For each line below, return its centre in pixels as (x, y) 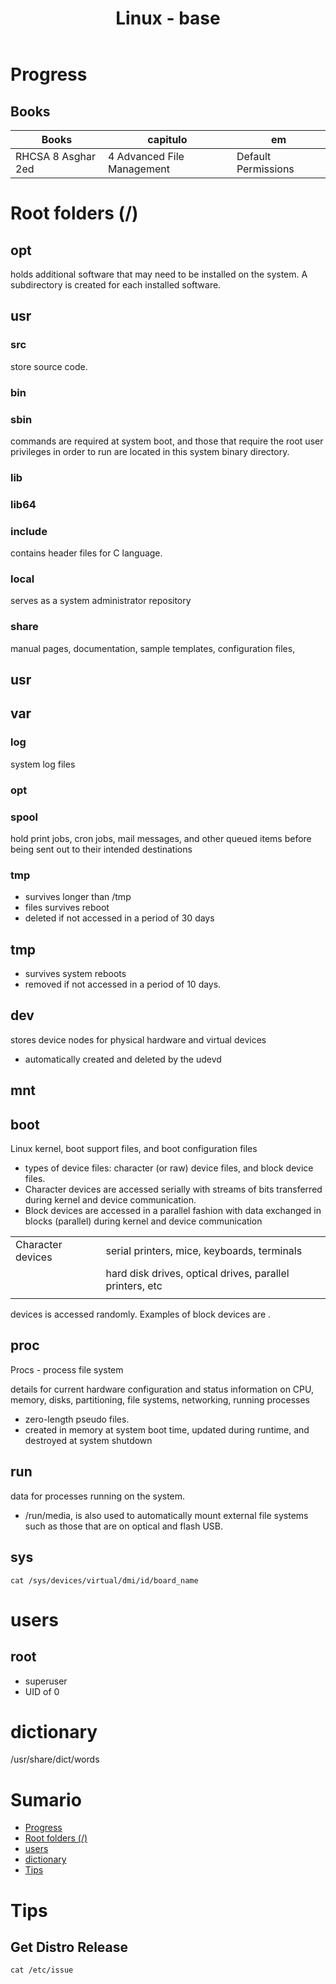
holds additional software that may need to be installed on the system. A (159, 274)
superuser (46, 1681)
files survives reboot (67, 908)
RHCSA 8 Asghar (55, 156)
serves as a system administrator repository (101, 601)
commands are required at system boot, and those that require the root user (167, 441)
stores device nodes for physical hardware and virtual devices (138, 1039)
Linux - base (168, 18)
